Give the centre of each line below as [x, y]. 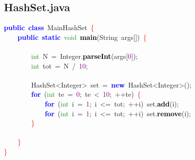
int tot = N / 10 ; [59, 65]
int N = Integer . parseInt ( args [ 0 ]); [85, 56]
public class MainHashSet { [49, 27]
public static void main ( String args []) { [82, 37]
